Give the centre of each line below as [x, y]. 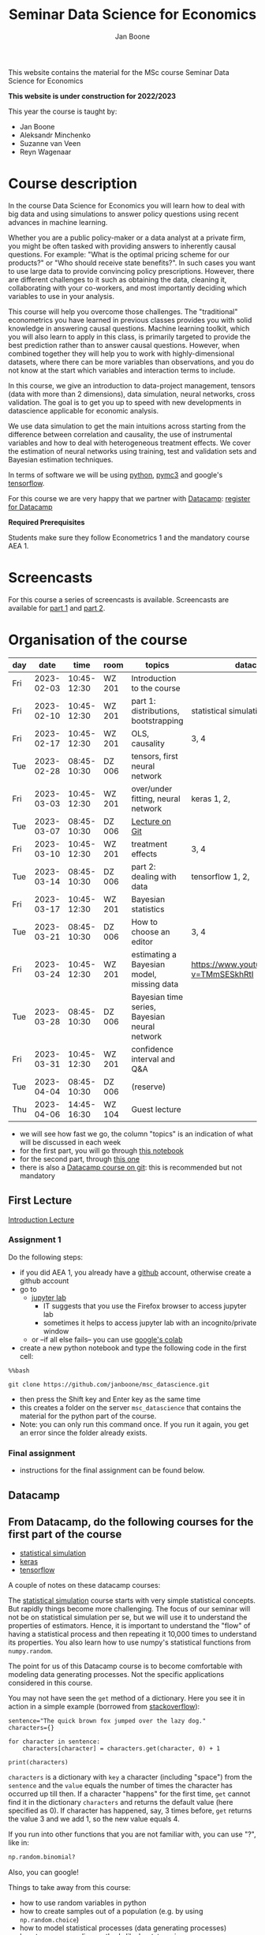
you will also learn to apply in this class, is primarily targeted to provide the [129, 336]
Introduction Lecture [41, 1219]
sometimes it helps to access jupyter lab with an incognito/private [150, 1323]
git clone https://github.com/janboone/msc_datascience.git [109, 1384]
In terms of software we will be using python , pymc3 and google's [116, 474]
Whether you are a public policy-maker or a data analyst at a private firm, [127, 238]
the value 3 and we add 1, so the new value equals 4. [94, 1819]
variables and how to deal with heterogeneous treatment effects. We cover [129, 443]
